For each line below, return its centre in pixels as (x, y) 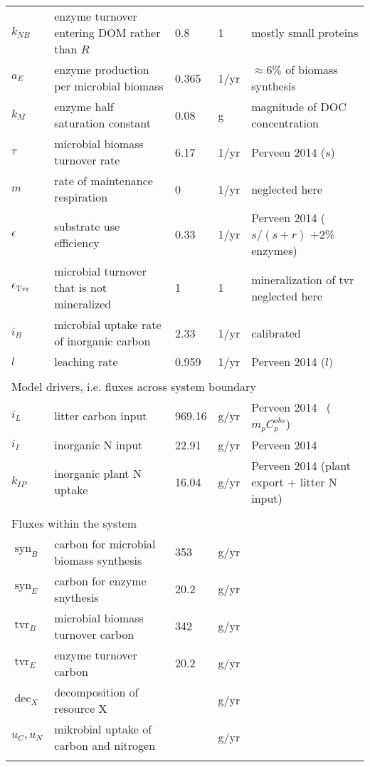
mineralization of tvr (303, 279)
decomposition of (96, 692)
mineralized (83, 304)
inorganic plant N (98, 474)
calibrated (276, 333)
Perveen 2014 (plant (301, 465)
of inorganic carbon (102, 341)
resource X (81, 708)
